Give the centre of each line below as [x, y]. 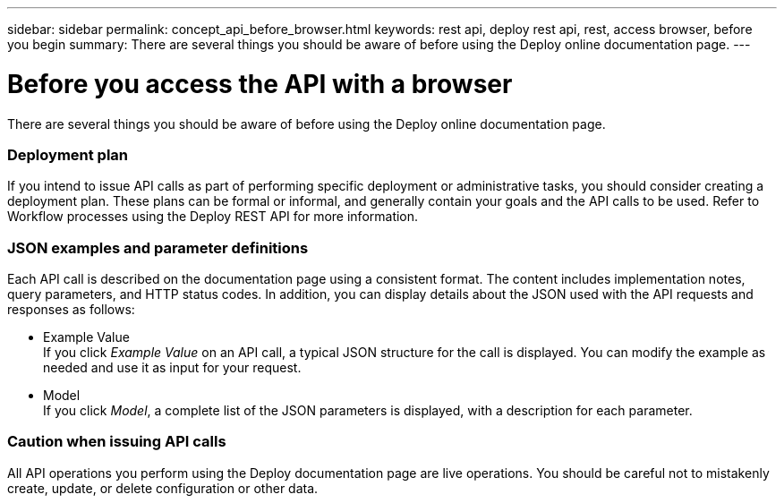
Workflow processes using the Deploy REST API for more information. [213, 217]
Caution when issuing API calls [117, 442]
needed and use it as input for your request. [172, 367]
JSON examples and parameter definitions [158, 247]
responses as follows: [71, 309]
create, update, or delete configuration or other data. [163, 488]
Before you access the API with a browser [260, 84]
